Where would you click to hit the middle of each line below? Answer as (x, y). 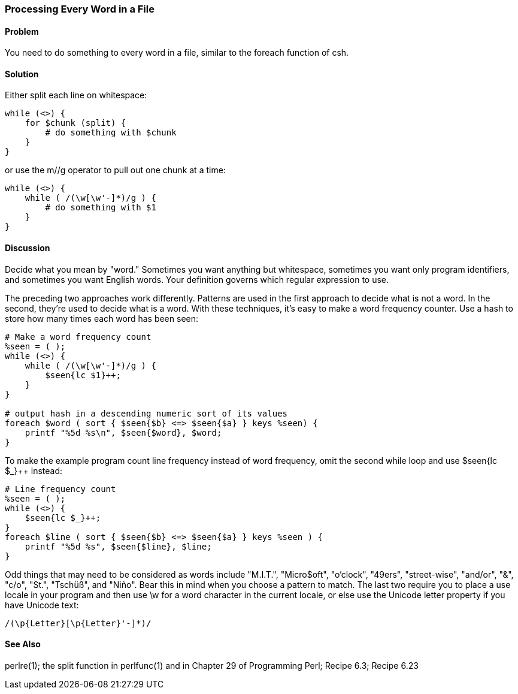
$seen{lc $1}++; (83, 375)
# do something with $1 (101, 208)
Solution (22, 74)
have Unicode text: (42, 605)
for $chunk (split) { (75, 123)
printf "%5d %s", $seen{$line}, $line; (118, 546)
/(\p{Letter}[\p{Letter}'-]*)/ (78, 623)
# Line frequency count (60, 489)
